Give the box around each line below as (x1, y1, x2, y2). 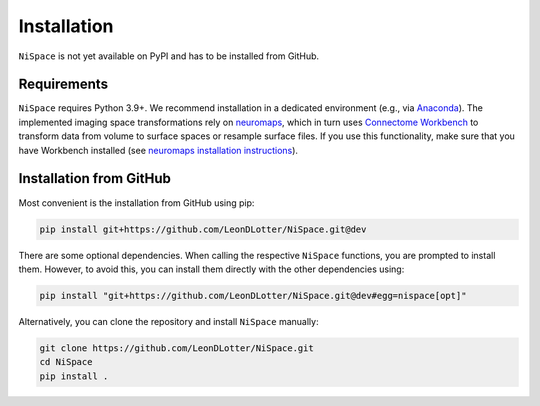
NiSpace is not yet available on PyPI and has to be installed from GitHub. (18, 50, 320, 62)
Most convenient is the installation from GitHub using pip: (18, 196, 255, 209)
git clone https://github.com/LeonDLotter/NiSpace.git (39, 342, 314, 354)
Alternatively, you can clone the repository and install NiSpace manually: (18, 315, 319, 327)
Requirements (18, 76, 109, 93)
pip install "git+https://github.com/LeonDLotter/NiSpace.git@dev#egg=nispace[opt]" (39, 290, 467, 301)
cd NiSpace (39, 356, 93, 368)
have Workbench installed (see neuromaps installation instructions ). (18, 144, 299, 156)
